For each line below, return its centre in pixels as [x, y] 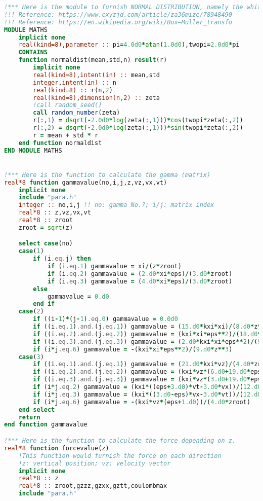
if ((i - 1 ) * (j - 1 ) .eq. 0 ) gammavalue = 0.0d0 [105, 319]
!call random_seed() [68, 105]
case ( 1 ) [31, 251]
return [29, 417]
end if [44, 304]
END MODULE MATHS [33, 150]
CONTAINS [33, 52]
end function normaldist [60, 143]
